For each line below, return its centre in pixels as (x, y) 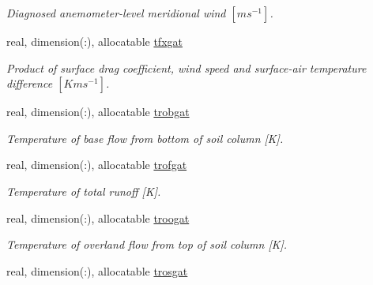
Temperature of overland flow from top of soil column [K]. (147, 244)
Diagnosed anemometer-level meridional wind (116, 13)
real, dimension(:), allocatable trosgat (97, 270)
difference (30, 83)
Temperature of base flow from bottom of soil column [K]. (145, 138)
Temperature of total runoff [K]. (84, 191)
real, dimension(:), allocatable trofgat (97, 165)
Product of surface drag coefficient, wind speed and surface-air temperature (186, 67)
